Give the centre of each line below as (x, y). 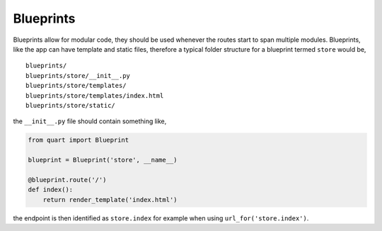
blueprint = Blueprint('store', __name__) (103, 160)
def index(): (51, 190)
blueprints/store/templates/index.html (95, 95)
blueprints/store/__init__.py (78, 75)
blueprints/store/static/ (71, 105)
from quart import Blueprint (79, 140)
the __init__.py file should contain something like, (90, 121)
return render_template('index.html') (110, 199)
